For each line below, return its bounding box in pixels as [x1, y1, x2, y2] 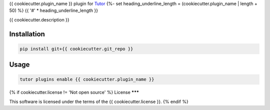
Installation [9, 30, 45, 38]
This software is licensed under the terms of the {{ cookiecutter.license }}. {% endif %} [9, 99, 188, 105]
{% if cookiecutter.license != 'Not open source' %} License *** [9, 90, 139, 96]
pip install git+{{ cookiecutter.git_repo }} [19, 46, 133, 52]
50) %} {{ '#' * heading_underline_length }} [9, 7, 98, 13]
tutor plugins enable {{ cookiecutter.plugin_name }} [19, 77, 154, 82]
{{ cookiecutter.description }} [9, 16, 69, 22]
